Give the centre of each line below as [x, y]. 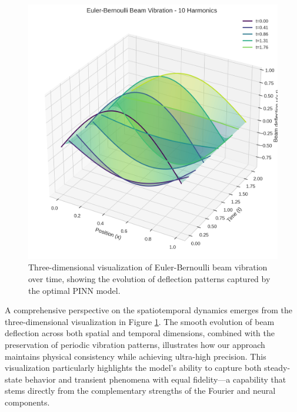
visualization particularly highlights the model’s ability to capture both [133, 368]
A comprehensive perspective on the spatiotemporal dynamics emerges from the [148, 310]
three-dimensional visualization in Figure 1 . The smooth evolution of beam [140, 321]
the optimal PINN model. [74, 290]
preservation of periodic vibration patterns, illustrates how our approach [135, 345]
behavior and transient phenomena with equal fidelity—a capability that [156, 379]
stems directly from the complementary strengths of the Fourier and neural [140, 391]
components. [27, 402]
